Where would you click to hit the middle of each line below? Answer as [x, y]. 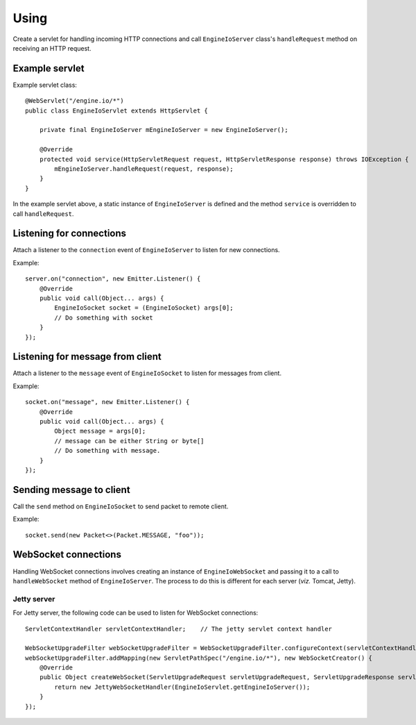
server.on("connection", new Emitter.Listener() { [113, 279]
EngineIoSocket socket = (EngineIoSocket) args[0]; [144, 308]
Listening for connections [70, 234]
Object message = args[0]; [100, 431]
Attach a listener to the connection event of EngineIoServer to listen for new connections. [146, 250]
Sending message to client [72, 490]
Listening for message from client [87, 357]
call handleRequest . [43, 214]
